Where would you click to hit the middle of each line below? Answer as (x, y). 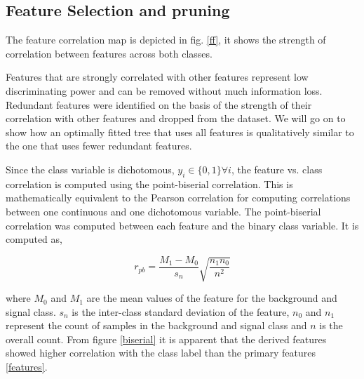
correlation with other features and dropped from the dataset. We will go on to (176, 118)
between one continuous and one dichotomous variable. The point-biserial (163, 211)
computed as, (34, 239)
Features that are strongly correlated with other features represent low (157, 77)
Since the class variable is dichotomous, (90, 169)
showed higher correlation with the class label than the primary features (161, 353)
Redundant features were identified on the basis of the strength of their (159, 104)
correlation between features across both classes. (109, 53)
